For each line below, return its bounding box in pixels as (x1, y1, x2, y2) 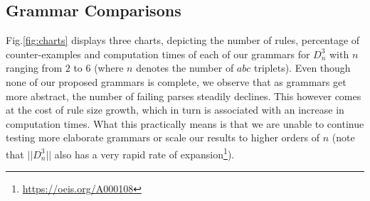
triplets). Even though (253, 60, 351, 75)
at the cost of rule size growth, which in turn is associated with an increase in (6, 102, 344, 117)
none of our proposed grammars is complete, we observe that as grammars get (6, 74, 347, 89)
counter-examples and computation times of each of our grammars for (6, 46, 310, 61)
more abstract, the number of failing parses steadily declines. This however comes (6, 88, 361, 103)
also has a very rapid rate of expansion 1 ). (54, 144, 235, 161)
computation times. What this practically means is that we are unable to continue (6, 116, 364, 131)
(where (94, 60, 124, 75)
